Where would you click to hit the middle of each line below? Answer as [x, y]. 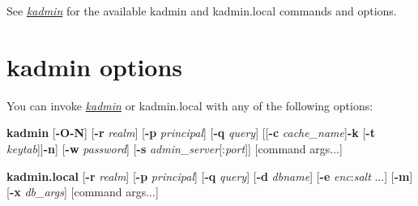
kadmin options [95, 66]
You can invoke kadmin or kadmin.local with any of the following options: [190, 105]
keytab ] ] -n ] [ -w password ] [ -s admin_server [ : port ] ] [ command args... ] [175, 148]
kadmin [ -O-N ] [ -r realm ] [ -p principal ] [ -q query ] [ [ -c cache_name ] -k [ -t [191, 133]
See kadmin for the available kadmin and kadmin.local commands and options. [202, 11]
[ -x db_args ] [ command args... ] [83, 192]
